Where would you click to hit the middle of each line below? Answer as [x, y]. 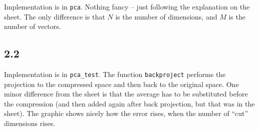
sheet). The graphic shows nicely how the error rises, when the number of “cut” [126, 113]
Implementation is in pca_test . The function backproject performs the [115, 74]
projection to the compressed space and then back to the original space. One [121, 84]
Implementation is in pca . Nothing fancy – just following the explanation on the [127, 6]
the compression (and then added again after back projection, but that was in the [129, 103]
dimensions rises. [30, 123]
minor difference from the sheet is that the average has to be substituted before [126, 94]
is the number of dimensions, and [166, 16]
